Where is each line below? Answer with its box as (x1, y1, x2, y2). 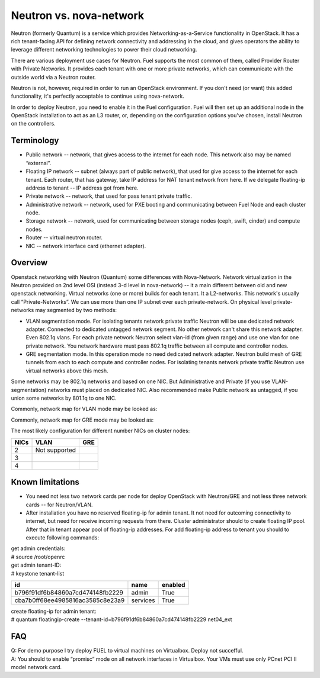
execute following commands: (25, 534, 99, 541)
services (131, 596, 155, 605)
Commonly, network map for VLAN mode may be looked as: (11, 406, 158, 413)
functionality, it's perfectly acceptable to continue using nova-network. (11, 92, 185, 100)
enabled (162, 581, 185, 589)
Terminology (11, 136, 59, 146)
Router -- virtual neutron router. (25, 234, 103, 241)
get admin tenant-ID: (11, 561, 62, 568)
